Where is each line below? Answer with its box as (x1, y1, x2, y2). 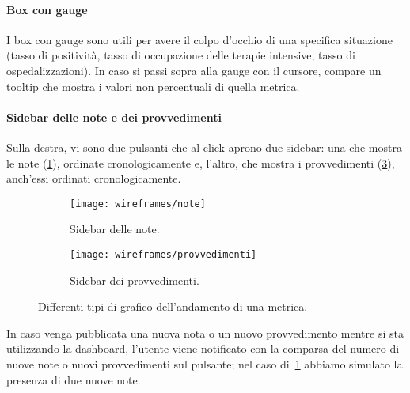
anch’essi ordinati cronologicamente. (6, 170, 181, 187)
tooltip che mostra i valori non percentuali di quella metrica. (6, 77, 300, 94)
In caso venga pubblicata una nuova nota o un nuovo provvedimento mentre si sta (6, 324, 404, 341)
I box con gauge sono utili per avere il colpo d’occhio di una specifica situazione (6, 31, 393, 47)
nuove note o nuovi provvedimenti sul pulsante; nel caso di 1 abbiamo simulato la (6, 356, 403, 372)
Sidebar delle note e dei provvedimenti (6, 108, 222, 125)
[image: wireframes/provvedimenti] (70, 249, 257, 260)
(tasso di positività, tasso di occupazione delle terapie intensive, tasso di (6, 47, 355, 63)
